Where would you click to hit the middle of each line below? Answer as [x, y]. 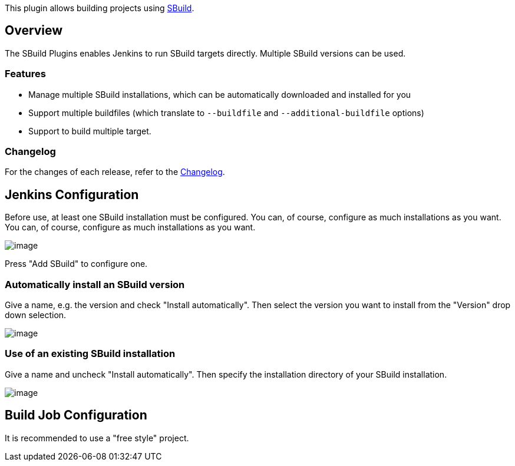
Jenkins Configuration [72, 194]
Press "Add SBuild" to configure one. [76, 264]
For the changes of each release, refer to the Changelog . [115, 172]
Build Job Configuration [76, 415]
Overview [34, 31]
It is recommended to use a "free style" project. [97, 438]
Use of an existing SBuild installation [90, 354]
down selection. [36, 315]
